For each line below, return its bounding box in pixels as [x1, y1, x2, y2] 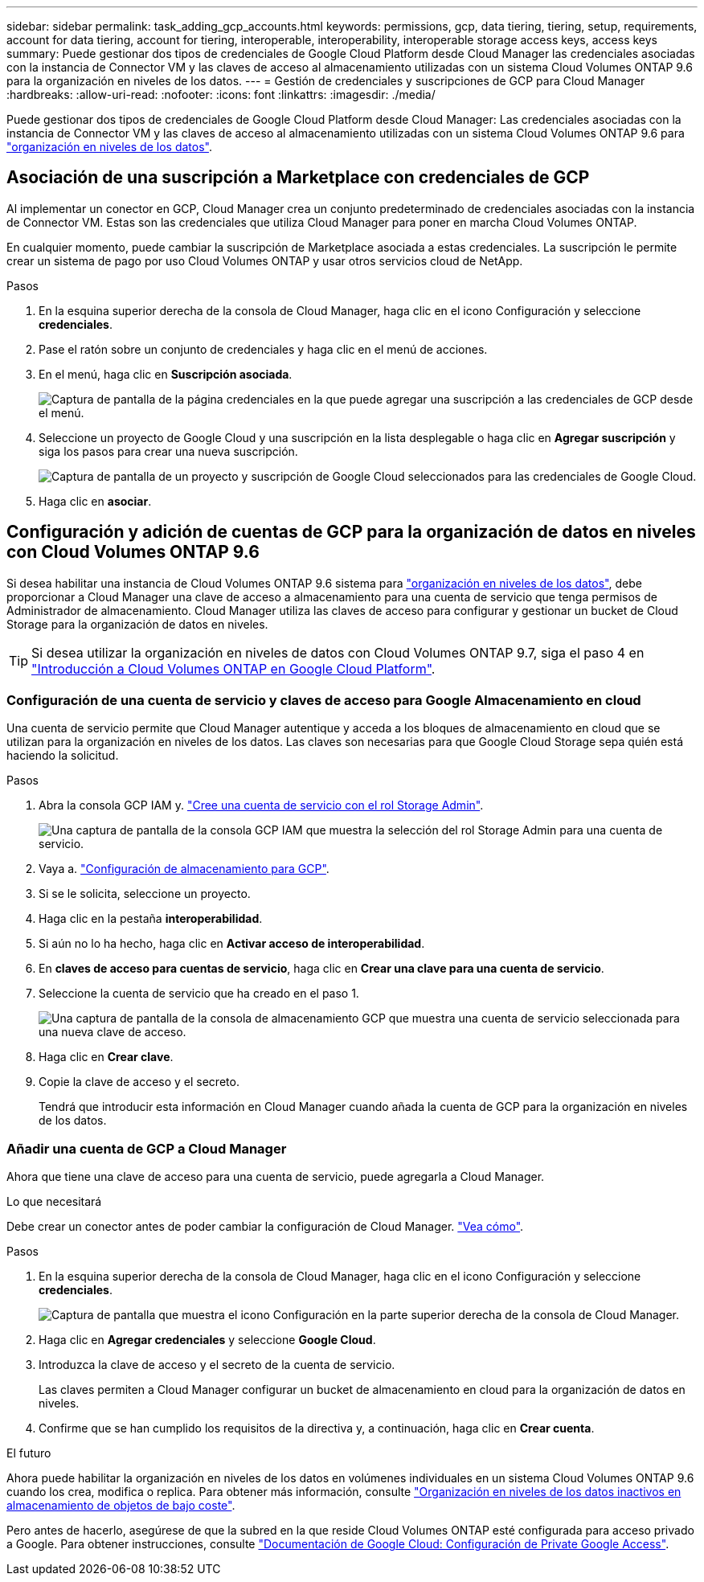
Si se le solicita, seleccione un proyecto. [39, 887, 251, 901]
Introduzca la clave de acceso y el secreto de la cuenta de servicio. [39, 1358, 395, 1372]
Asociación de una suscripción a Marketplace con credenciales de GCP [6, 167, 590, 188]
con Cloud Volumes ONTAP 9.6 [6, 542, 260, 563]
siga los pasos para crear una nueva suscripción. [39, 444, 298, 458]
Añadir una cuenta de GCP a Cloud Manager [6, 1140, 287, 1157]
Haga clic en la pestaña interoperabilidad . [39, 912, 263, 926]
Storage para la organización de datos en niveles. [6, 617, 268, 631]
